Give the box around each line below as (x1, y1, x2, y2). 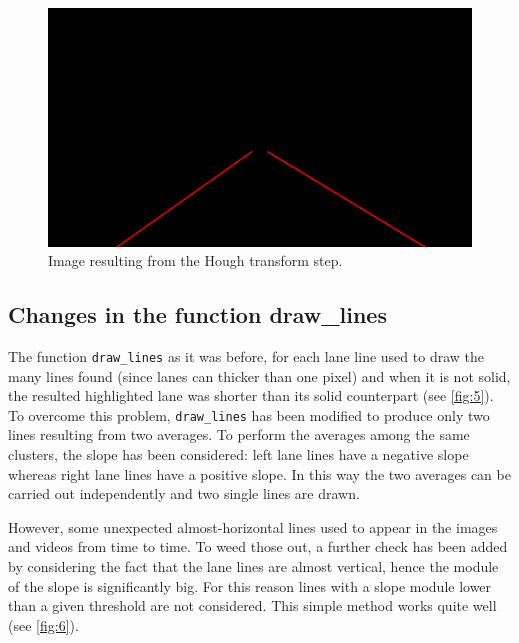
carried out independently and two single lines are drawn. (8, 483, 360, 504)
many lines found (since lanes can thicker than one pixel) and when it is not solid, (8, 365, 511, 386)
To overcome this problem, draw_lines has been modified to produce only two (8, 404, 490, 425)
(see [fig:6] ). (8, 614, 79, 635)
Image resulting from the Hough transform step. (48, 250, 343, 271)
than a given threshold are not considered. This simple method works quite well (8, 595, 497, 616)
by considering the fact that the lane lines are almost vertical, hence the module (8, 555, 499, 576)
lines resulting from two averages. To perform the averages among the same (8, 424, 470, 445)
